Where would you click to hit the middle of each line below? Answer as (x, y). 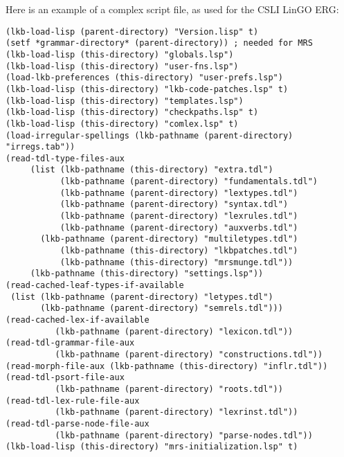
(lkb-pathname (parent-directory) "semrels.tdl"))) (162, 308)
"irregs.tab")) (40, 147)
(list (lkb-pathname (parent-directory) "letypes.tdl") (142, 297)
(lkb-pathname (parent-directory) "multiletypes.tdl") (169, 239)
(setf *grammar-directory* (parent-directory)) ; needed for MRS (159, 43)
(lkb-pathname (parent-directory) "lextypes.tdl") (179, 193)
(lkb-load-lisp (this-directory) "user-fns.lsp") (122, 66)
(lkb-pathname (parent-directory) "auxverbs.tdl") (179, 227)
